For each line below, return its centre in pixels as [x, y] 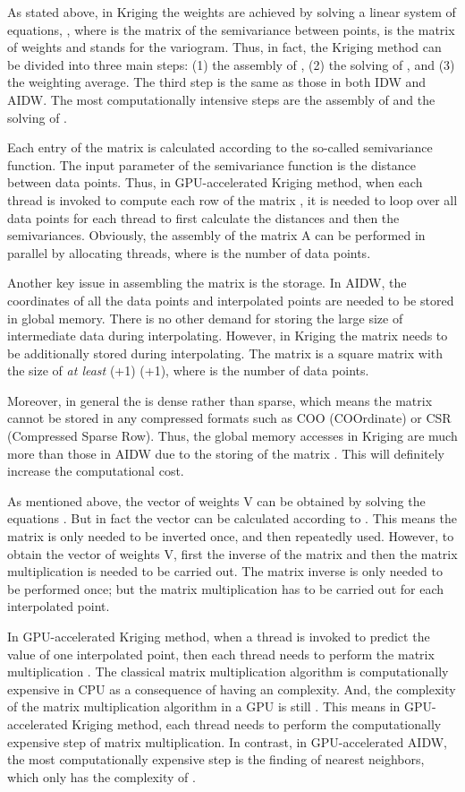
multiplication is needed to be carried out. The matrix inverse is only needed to [225, 571]
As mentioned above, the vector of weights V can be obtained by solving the [216, 500]
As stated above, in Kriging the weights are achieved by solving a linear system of [232, 12]
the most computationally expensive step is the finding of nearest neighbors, [216, 759]
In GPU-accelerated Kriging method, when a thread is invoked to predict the [219, 636]
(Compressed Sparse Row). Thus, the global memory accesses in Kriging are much [232, 436]
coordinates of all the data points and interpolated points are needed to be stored [231, 300]
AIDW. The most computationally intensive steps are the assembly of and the [221, 99]
